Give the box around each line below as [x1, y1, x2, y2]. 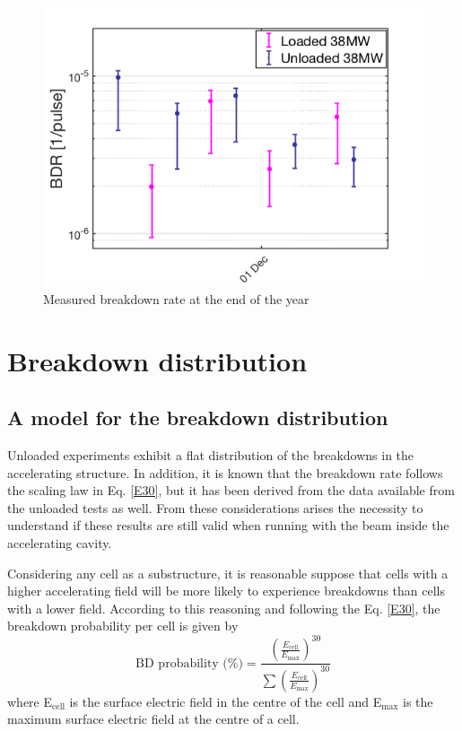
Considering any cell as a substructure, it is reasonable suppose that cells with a [7, 563, 449, 582]
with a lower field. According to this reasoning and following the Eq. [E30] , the [7, 598, 440, 617]
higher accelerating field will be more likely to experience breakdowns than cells [7, 581, 445, 600]
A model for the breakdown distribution [7, 404, 388, 431]
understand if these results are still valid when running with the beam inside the [7, 516, 449, 535]
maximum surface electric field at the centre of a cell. [7, 709, 300, 728]
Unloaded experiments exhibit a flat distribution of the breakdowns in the [7, 445, 414, 464]
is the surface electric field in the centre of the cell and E [69, 692, 382, 710]
